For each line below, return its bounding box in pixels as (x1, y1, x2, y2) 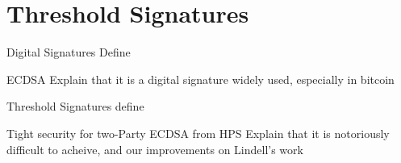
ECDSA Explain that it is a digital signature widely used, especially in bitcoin (6, 70, 395, 87)
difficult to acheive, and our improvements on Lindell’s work (6, 140, 303, 157)
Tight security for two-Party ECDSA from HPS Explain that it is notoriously (6, 124, 390, 141)
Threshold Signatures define (6, 98, 144, 115)
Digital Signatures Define (6, 44, 131, 61)
